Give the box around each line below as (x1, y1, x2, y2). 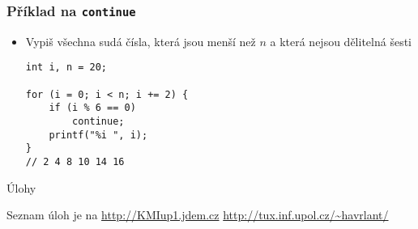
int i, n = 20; (25, 61, 108, 74)
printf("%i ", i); (49, 129, 148, 141)
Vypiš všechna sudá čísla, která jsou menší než (25, 32, 256, 49)
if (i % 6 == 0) (49, 102, 136, 114)
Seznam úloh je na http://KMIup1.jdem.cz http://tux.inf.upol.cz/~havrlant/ (6, 206, 389, 223)
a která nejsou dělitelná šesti (270, 32, 412, 49)
